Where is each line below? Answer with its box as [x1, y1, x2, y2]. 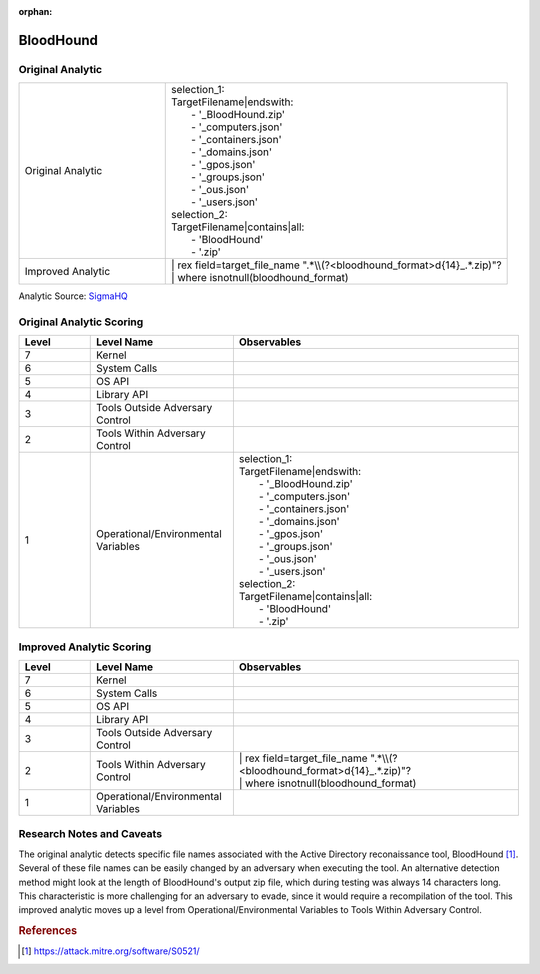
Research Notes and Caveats [18, 827, 163, 841]
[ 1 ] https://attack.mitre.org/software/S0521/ [21, 945, 200, 957]
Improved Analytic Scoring [18, 640, 152, 654]
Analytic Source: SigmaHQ [18, 290, 129, 302]
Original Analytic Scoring [18, 315, 144, 329]
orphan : [18, 6, 53, 17]
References [18, 924, 78, 938]
